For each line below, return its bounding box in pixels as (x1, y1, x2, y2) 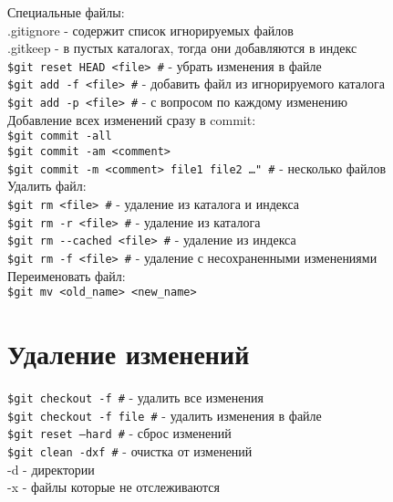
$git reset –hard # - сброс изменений (7, 424, 232, 443)
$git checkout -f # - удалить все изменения (7, 387, 264, 406)
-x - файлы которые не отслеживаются (7, 477, 220, 497)
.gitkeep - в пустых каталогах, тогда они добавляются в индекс (7, 38, 357, 58)
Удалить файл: (7, 176, 87, 195)
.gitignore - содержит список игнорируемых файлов (7, 20, 294, 39)
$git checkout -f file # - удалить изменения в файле (7, 405, 322, 424)
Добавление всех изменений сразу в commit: (7, 110, 256, 129)
